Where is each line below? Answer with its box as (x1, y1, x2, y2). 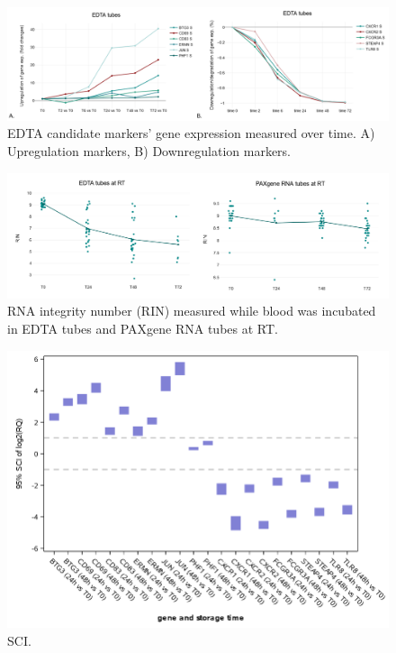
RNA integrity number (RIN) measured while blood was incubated (7, 301, 376, 320)
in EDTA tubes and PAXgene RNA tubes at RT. (7, 319, 278, 338)
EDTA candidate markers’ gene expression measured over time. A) (7, 124, 375, 143)
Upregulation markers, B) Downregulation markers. (7, 142, 292, 161)
